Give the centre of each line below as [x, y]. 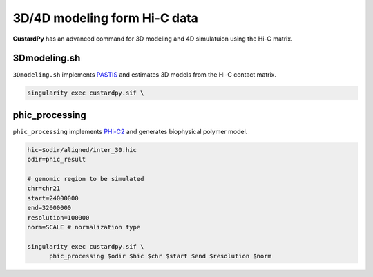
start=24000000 [53, 198]
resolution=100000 [58, 217]
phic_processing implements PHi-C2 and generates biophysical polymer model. [130, 131]
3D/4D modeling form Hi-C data [105, 18]
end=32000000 [49, 208]
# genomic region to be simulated [86, 179]
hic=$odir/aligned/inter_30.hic [82, 150]
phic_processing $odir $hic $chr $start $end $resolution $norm [161, 256]
